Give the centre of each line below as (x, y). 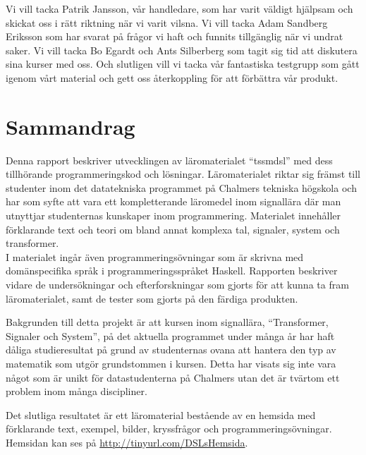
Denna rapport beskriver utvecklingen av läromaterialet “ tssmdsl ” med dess (169, 160)
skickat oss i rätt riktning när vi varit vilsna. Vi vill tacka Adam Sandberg (167, 22)
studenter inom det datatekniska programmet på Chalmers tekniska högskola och (181, 187)
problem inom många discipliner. (77, 391)
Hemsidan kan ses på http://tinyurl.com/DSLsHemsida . (127, 442)
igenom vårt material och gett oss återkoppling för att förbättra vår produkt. (172, 77)
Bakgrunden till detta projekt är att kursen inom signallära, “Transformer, (167, 322)
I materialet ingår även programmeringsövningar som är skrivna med (155, 256)
